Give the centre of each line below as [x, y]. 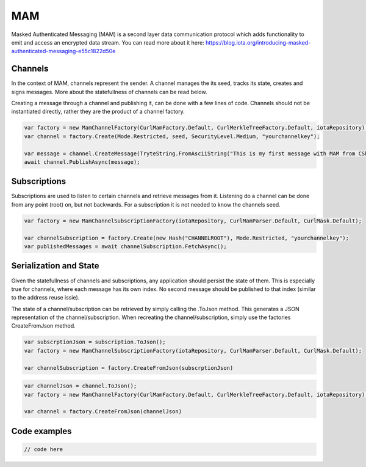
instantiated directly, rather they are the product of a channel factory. [98, 112]
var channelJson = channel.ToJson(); [81, 386]
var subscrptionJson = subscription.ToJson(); [95, 342]
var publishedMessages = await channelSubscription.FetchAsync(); [125, 247]
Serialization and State [55, 266]
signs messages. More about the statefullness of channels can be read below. [109, 92]
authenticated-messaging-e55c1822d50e [63, 51]
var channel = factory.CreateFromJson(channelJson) [103, 412]
